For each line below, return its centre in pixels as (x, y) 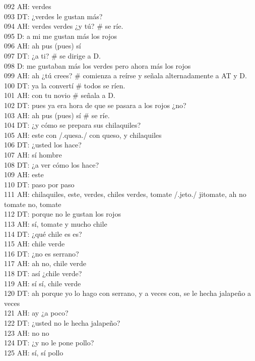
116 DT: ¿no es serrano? (42, 253)
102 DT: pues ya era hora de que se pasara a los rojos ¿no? (95, 105)
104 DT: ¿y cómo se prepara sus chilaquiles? (73, 125)
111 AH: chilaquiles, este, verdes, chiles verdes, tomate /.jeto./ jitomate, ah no (125, 194)
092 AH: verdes (28, 6)
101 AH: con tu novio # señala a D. (60, 95)
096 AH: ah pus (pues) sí (43, 46)
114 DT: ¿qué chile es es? (43, 234)
